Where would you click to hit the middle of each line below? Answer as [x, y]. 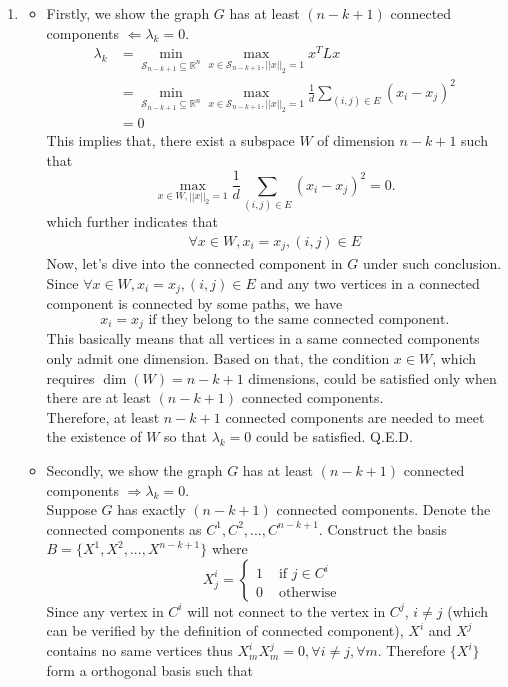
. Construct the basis [382, 528]
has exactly [151, 509]
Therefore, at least [103, 416]
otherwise [307, 593]
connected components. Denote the [383, 509]
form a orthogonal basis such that [150, 669]
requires [70, 377]
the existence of [94, 436]
